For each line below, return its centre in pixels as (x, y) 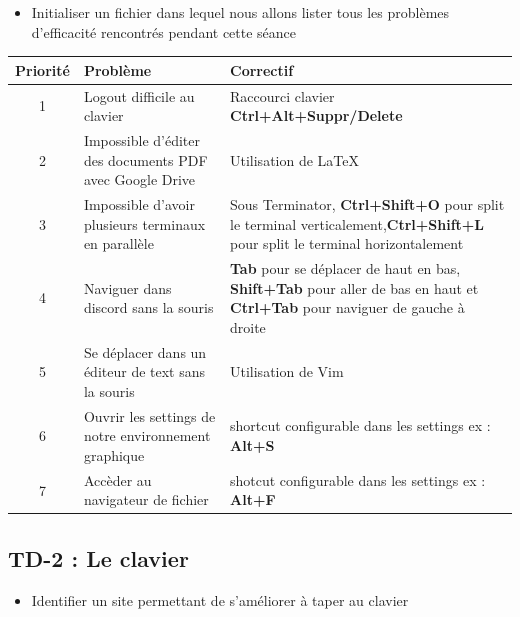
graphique (114, 454)
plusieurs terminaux (144, 223)
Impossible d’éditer (141, 139)
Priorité (42, 69)
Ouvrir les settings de (149, 415)
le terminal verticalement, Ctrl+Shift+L (357, 223)
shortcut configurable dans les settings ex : (360, 425)
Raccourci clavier (282, 95)
